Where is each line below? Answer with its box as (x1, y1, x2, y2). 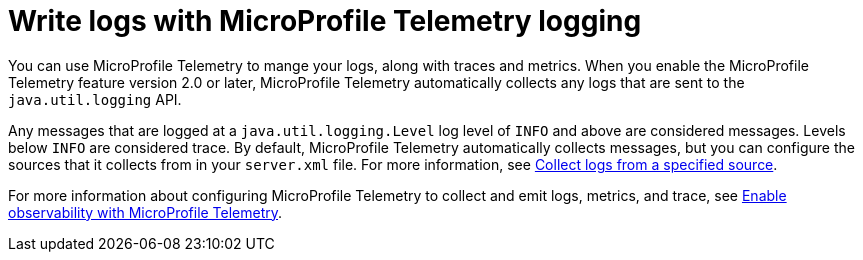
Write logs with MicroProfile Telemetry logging (8, 4, 642, 38)
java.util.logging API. (8, 90, 182, 108)
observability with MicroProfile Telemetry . (8, 203, 283, 221)
